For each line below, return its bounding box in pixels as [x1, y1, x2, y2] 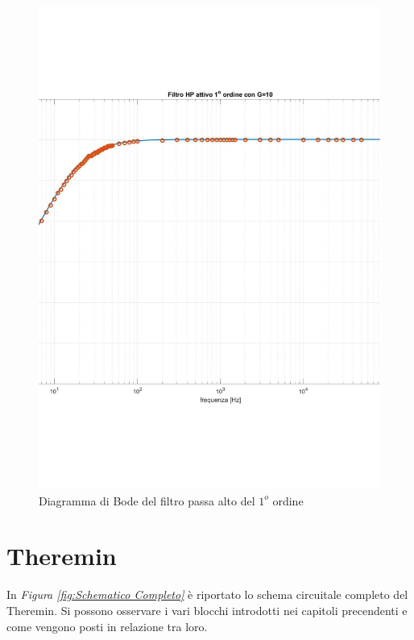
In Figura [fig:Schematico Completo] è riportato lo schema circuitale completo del [6, 586, 408, 603]
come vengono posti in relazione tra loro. [6, 617, 208, 634]
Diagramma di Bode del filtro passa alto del [39, 492, 255, 509]
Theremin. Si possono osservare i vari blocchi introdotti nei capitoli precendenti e [6, 602, 408, 618]
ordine [272, 492, 304, 509]
